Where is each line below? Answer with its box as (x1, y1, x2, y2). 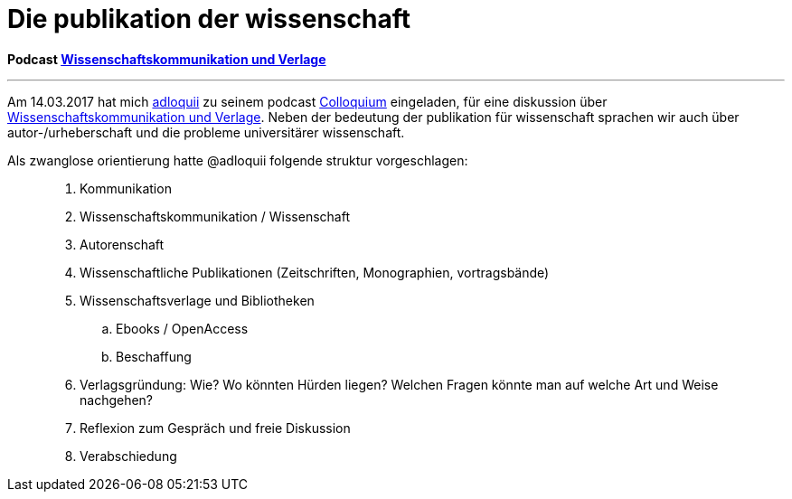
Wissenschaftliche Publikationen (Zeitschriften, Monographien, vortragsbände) (80, 264, 550, 280)
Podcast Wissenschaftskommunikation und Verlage (7, 51, 326, 67)
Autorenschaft (80, 236, 165, 252)
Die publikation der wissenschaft (7, 4, 410, 34)
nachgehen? (80, 391, 154, 408)
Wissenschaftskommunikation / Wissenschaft (80, 208, 351, 224)
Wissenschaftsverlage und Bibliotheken (80, 292, 315, 308)
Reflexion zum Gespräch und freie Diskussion (80, 419, 351, 436)
